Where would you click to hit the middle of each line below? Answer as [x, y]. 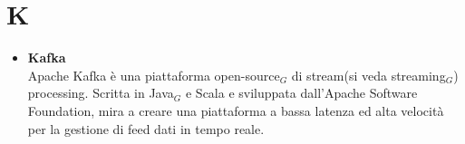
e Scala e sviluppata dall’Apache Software [301, 93]
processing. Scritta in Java [101, 93]
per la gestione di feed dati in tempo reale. [146, 128]
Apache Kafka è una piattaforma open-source [154, 75]
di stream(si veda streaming [368, 75]
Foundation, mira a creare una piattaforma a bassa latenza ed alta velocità [236, 110]
